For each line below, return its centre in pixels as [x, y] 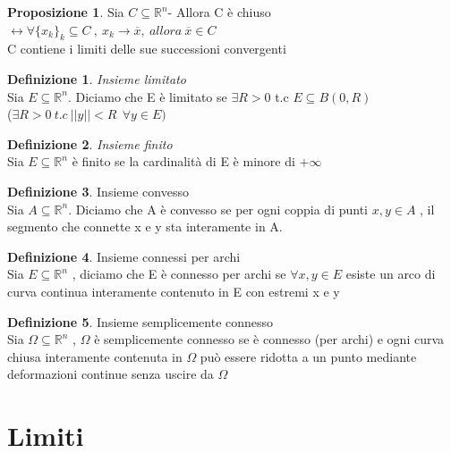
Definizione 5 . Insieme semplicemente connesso [140, 321]
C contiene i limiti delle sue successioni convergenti [147, 49]
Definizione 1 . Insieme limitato [97, 78]
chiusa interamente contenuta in [95, 356]
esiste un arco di [391, 274]
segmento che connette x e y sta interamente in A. [145, 226]
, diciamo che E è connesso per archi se [179, 274]
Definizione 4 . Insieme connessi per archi [124, 256]
